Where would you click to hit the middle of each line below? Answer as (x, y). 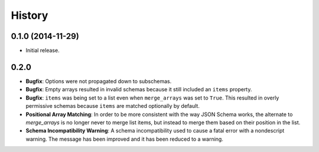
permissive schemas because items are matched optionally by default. (113, 106)
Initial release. (43, 51)
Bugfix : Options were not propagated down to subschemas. (99, 81)
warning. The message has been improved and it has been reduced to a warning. (125, 139)
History (30, 15)
